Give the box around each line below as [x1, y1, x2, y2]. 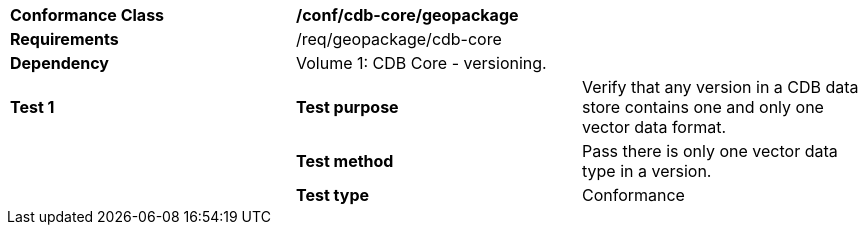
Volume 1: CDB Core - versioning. [295, 53, 547, 73]
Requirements [10, 29, 119, 49]
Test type [295, 185, 370, 205]
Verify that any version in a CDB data [581, 77, 859, 97]
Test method [295, 151, 394, 171]
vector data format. [581, 117, 727, 137]
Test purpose [295, 97, 399, 117]
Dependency [10, 53, 109, 73]
